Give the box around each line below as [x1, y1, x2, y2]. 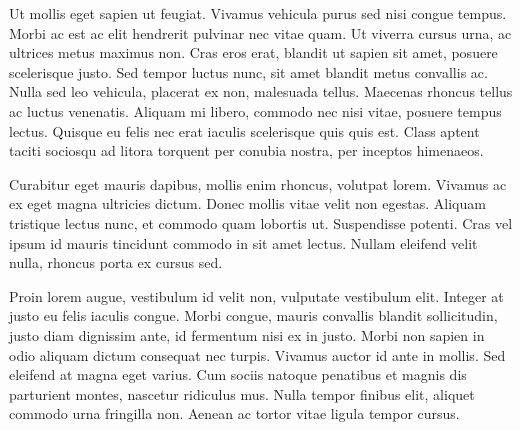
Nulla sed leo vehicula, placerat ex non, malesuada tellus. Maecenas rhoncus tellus [9, 81, 513, 102]
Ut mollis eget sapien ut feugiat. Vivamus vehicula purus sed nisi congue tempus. [9, 3, 507, 23]
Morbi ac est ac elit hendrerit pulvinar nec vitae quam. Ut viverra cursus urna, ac [9, 22, 512, 43]
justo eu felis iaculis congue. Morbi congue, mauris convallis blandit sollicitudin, [9, 305, 498, 326]
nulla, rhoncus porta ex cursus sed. [9, 252, 223, 273]
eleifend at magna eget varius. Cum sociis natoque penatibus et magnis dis [9, 364, 467, 385]
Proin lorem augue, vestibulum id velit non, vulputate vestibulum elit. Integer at [9, 285, 504, 306]
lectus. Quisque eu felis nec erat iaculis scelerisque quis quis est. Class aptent [9, 120, 480, 141]
